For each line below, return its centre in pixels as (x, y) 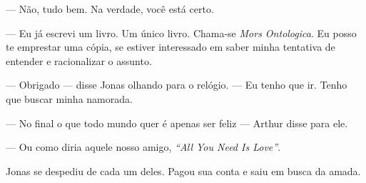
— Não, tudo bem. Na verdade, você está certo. (110, 9)
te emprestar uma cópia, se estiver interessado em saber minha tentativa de (171, 47)
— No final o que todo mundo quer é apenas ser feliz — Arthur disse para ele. (177, 123)
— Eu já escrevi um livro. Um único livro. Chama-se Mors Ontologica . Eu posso (181, 33)
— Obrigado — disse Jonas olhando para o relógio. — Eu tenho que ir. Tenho (177, 85)
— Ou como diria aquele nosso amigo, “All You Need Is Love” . (143, 147)
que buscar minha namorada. (69, 98)
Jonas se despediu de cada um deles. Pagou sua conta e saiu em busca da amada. (183, 170)
